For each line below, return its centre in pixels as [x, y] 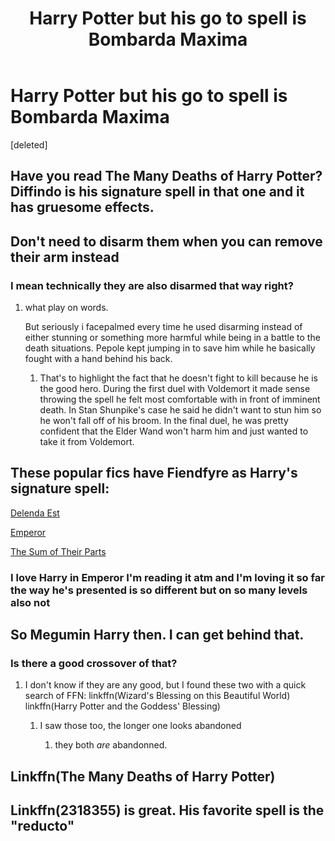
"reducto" [42, 826]
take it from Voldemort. [87, 442]
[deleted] [29, 144]
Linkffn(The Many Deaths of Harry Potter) [143, 776]
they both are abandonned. [111, 745]
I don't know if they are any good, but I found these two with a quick [165, 685]
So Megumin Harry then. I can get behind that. [157, 635]
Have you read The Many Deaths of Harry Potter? [166, 176]
